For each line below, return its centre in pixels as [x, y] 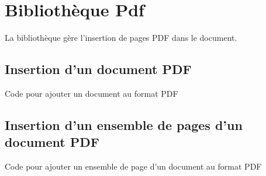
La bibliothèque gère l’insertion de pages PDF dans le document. [121, 38]
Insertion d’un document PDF [98, 69]
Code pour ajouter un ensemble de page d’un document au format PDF [133, 166]
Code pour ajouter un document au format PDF [91, 93]
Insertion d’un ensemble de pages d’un [124, 124]
